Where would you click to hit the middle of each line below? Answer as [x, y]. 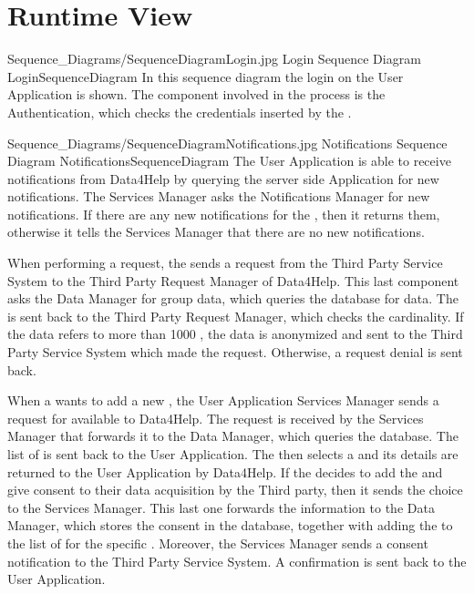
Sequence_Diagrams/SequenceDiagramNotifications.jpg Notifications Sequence [227, 143]
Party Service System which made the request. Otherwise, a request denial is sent [235, 352]
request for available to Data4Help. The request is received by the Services [216, 418]
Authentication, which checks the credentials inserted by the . [180, 112]
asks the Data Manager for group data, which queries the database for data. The [233, 298]
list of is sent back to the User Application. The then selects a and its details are [233, 454]
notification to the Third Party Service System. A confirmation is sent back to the [237, 561]
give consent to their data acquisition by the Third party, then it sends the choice [235, 490]
